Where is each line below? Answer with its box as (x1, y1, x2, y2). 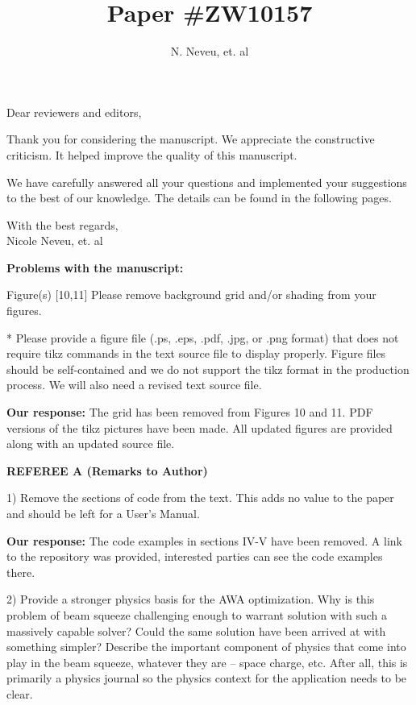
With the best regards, (6, 216, 119, 233)
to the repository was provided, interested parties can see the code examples (6, 548, 383, 565)
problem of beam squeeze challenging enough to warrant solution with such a (6, 606, 388, 623)
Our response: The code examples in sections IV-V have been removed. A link (6, 532, 402, 549)
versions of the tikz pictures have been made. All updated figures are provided (6, 419, 393, 436)
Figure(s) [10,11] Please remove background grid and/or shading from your (6, 286, 376, 303)
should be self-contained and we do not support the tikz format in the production (6, 360, 410, 377)
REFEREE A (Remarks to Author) (6, 462, 208, 479)
